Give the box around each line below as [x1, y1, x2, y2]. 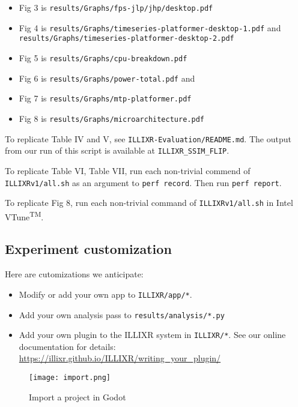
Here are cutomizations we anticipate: [5, 268, 144, 280]
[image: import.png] [29, 373, 111, 382]
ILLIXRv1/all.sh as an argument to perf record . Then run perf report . [5, 176, 282, 188]
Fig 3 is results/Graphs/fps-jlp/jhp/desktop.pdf [19, 1, 213, 13]
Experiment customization [5, 240, 172, 258]
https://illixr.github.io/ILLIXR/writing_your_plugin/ [19, 352, 221, 364]
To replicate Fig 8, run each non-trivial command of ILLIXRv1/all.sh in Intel [5, 196, 293, 209]
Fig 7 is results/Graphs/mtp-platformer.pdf [19, 92, 192, 104]
